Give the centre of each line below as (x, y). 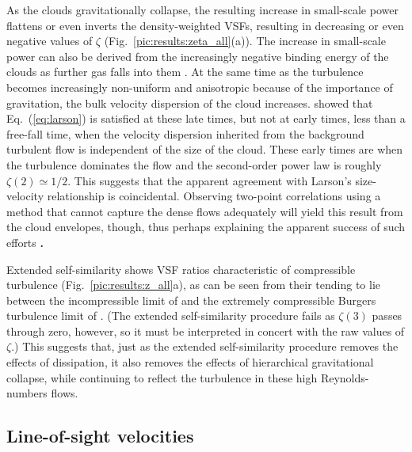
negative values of (50, 41)
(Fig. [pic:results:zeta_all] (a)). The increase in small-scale (245, 41)
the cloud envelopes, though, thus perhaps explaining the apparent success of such (206, 227)
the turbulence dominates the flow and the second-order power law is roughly (194, 164)
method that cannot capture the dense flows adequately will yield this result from (205, 211)
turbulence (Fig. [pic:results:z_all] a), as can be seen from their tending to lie (194, 285)
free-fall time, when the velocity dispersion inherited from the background (185, 133)
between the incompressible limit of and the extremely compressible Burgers (191, 300)
